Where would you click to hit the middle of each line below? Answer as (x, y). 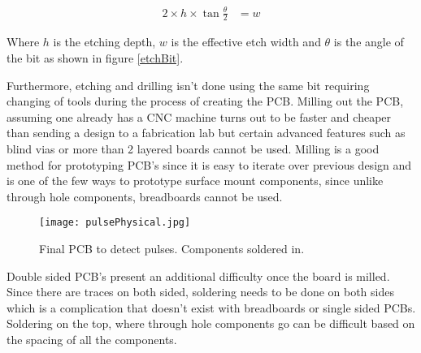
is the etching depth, (104, 42)
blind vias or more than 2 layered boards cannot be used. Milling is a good (193, 148)
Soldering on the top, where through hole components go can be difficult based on (211, 323)
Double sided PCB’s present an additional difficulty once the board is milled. (198, 276)
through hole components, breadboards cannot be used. (145, 196)
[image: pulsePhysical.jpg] (115, 223)
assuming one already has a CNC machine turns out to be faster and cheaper (199, 116)
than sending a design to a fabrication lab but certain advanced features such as (206, 133)
